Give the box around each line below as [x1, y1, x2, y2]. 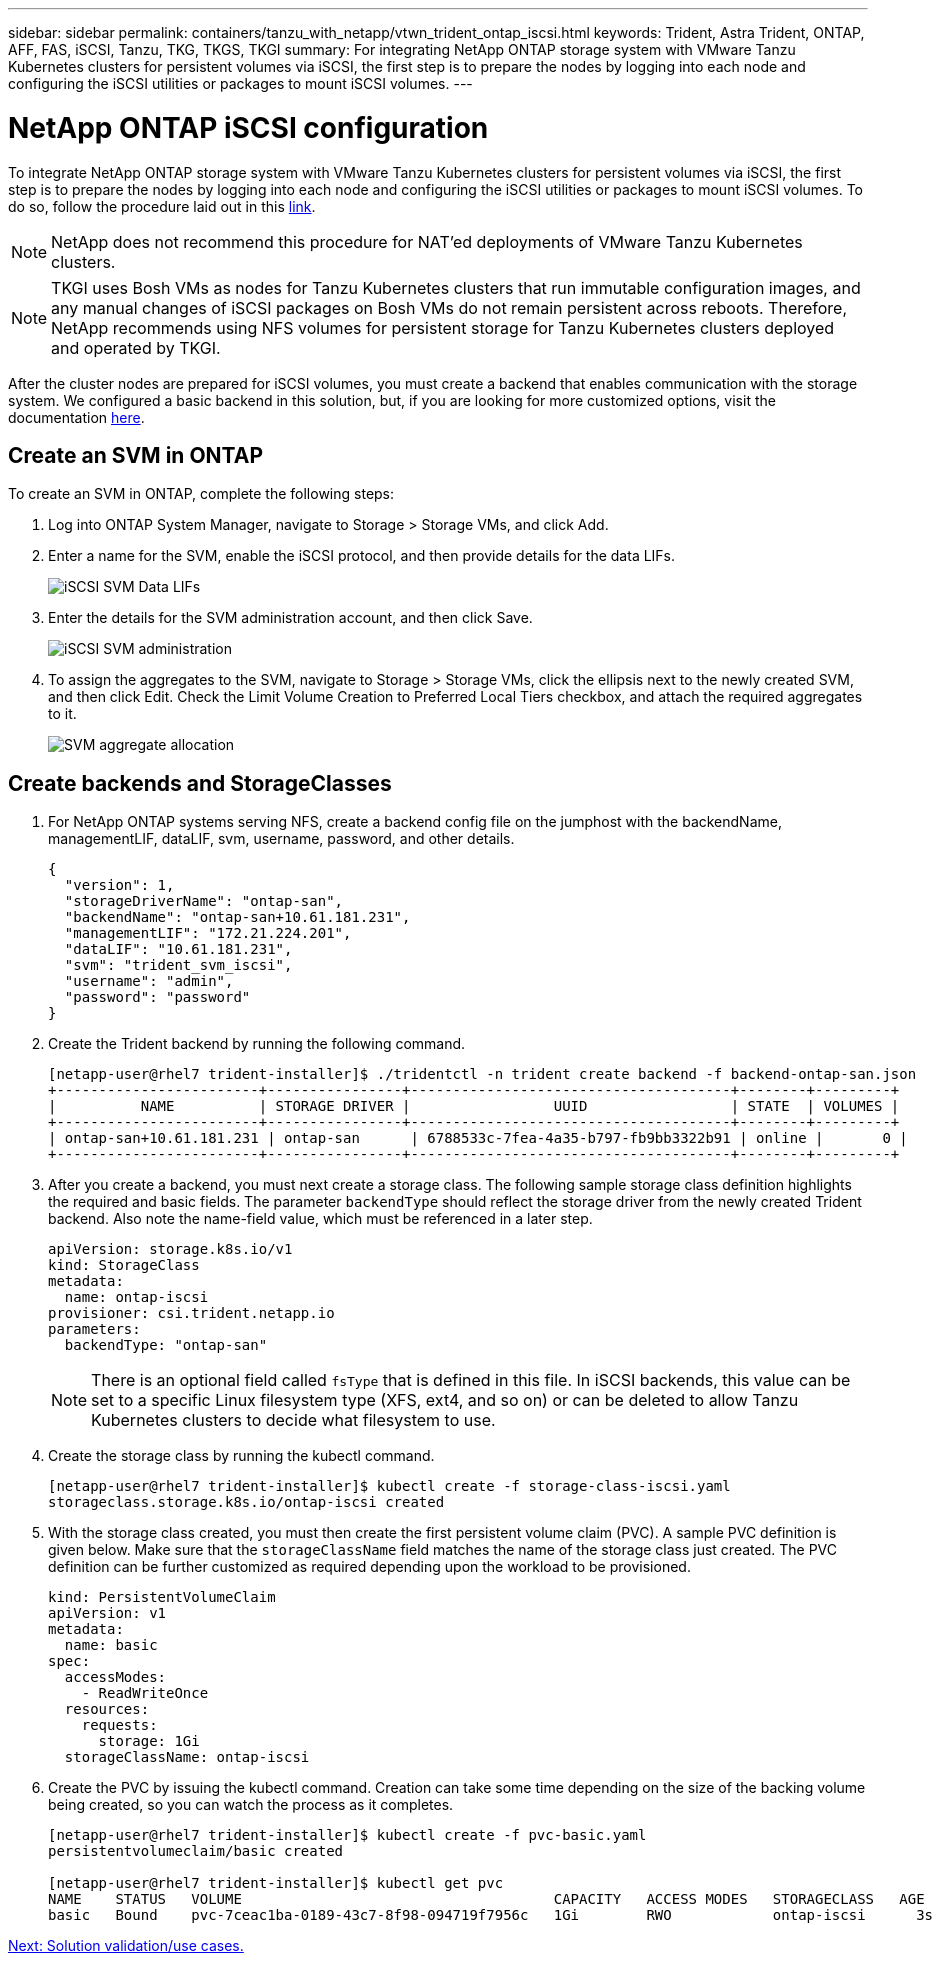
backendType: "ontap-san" [64, 1337, 268, 1354]
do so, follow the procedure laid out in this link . [8, 197, 316, 215]
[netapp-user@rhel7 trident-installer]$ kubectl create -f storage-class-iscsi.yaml [48, 1478, 731, 1495]
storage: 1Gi [98, 1733, 200, 1750]
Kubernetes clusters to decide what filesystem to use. [91, 1410, 496, 1431]
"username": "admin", [64, 973, 234, 990]
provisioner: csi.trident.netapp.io [48, 1305, 335, 1322]
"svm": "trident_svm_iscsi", [64, 957, 293, 974]
